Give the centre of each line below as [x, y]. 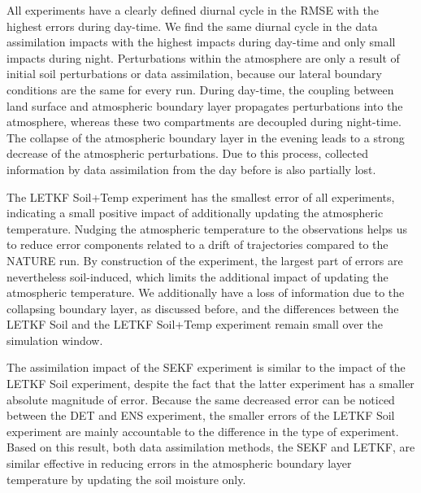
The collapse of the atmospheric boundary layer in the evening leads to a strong [206, 137]
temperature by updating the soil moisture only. [126, 479]
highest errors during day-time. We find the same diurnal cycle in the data [192, 26]
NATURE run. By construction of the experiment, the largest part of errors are [205, 260]
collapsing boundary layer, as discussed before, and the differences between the [203, 308]
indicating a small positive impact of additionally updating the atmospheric [195, 213]
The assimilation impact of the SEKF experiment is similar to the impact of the [206, 367]
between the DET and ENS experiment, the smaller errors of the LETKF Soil [201, 415]
